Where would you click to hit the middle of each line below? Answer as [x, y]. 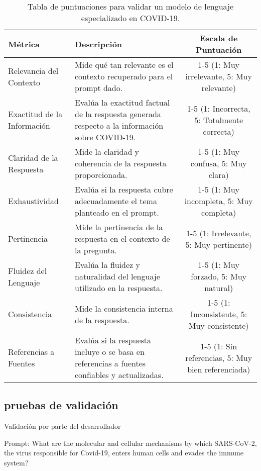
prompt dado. [99, 88]
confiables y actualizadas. [119, 375]
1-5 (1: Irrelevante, [219, 233]
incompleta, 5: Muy [219, 201]
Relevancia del [33, 70]
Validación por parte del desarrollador [62, 426]
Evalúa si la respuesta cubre [124, 189]
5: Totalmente [219, 120]
